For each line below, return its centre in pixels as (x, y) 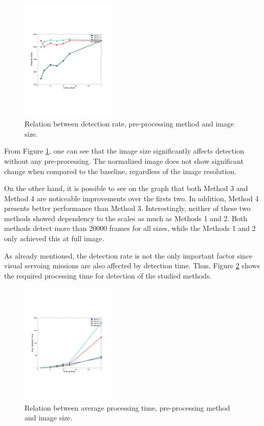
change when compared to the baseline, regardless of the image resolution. (120, 171)
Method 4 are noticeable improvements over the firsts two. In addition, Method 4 (131, 198)
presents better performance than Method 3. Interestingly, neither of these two (127, 208)
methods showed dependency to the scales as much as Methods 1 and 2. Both (126, 218)
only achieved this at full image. (54, 238)
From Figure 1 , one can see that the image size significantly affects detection (124, 151)
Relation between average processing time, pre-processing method (127, 407)
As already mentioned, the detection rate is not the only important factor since (128, 255)
